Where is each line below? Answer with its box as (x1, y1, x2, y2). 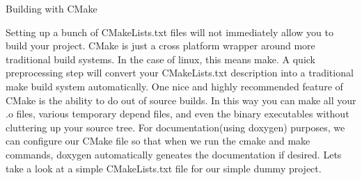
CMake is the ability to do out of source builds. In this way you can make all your (6, 92, 356, 107)
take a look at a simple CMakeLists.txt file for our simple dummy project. (6, 161, 322, 175)
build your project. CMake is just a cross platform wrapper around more (6, 38, 315, 53)
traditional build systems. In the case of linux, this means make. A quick (6, 51, 315, 66)
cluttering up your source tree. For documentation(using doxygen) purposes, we (6, 120, 345, 134)
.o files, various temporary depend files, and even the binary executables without (6, 106, 349, 121)
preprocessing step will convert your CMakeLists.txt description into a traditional (6, 65, 354, 80)
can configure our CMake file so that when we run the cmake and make (6, 133, 310, 148)
